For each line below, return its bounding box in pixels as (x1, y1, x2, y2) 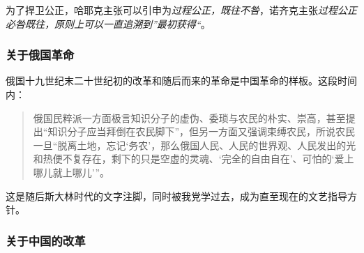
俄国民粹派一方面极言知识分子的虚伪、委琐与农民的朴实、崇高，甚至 (33, 110, 346, 125)
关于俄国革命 (6, 46, 75, 63)
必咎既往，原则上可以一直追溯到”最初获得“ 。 (6, 16, 211, 31)
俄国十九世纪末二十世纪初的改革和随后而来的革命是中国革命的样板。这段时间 (6, 73, 357, 88)
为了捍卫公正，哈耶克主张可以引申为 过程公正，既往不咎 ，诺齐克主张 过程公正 (6, 3, 357, 17)
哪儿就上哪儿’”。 (33, 164, 110, 179)
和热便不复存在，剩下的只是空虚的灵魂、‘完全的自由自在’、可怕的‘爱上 (33, 151, 354, 166)
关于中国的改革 (6, 231, 86, 249)
